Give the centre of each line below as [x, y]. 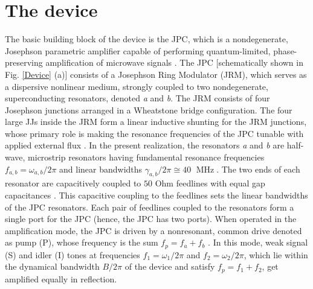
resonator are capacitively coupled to [73, 183]
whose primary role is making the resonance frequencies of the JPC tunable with [154, 133]
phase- [285, 50]
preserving [24, 62]
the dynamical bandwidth [52, 266]
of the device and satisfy [170, 266]
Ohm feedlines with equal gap [210, 183]
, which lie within [276, 254]
